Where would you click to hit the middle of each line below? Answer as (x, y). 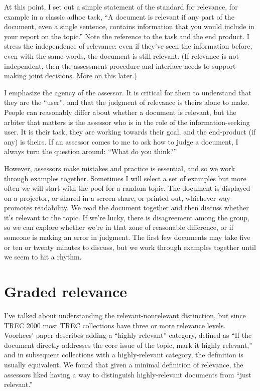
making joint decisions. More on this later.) (71, 76)
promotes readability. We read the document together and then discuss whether (126, 208)
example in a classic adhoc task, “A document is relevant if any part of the (119, 16)
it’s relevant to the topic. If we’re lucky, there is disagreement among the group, (127, 217)
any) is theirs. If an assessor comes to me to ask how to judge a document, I (121, 141)
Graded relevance (66, 291)
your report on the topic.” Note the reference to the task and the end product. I (127, 36)
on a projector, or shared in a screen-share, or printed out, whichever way (117, 198)
